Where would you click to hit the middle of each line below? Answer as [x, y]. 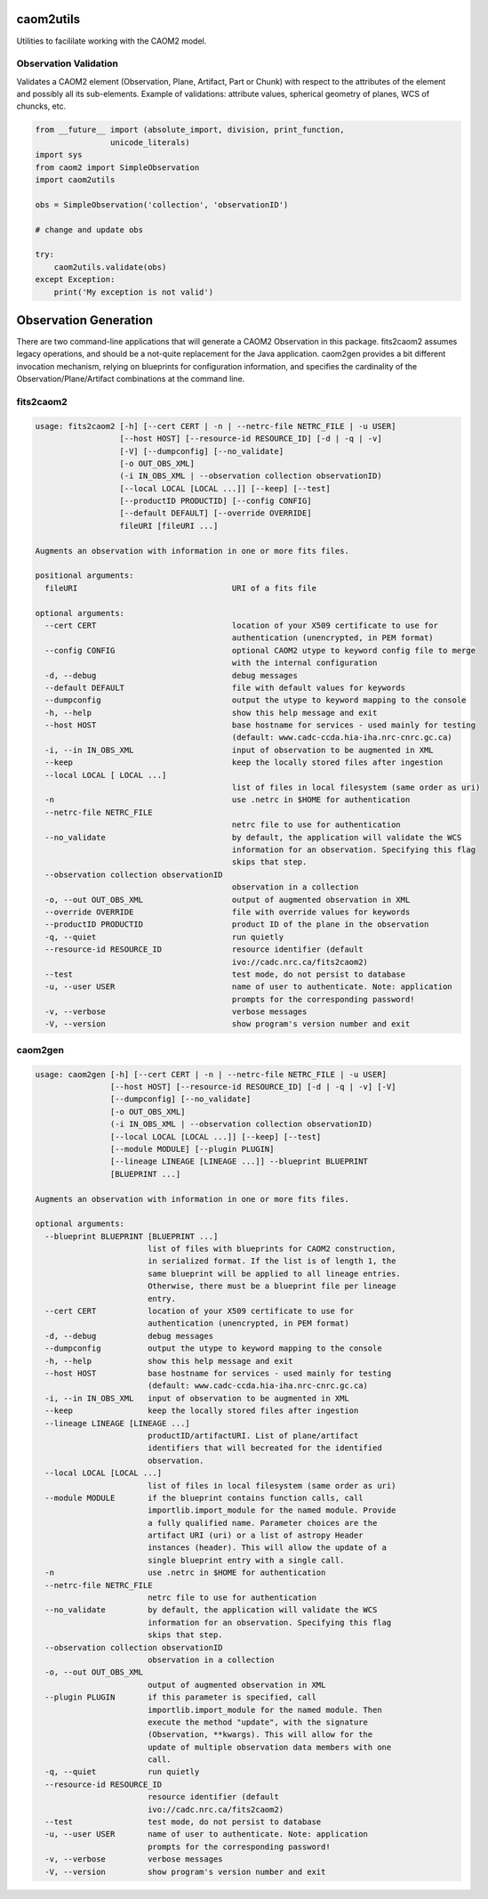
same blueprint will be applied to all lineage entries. [274, 1274]
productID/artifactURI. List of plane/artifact [253, 1435]
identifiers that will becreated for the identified [264, 1448]
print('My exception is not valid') [133, 292]
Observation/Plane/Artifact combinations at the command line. [131, 379]
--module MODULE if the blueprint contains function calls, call [204, 1497]
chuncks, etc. [41, 106]
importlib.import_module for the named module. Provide [272, 1510]
